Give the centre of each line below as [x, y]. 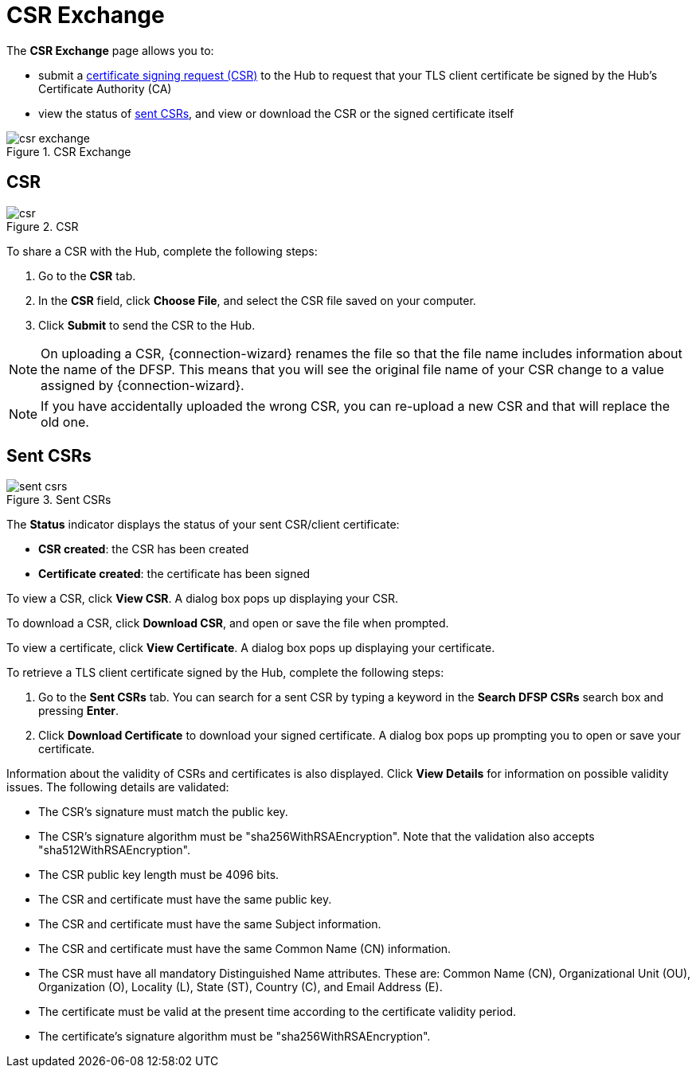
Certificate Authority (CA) [105, 88]
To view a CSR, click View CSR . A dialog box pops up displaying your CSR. [202, 599]
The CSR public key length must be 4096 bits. [159, 875]
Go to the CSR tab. [87, 275]
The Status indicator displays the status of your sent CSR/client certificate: [203, 525]
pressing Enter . [79, 711]
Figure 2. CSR [43, 226]
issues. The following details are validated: [118, 787]
